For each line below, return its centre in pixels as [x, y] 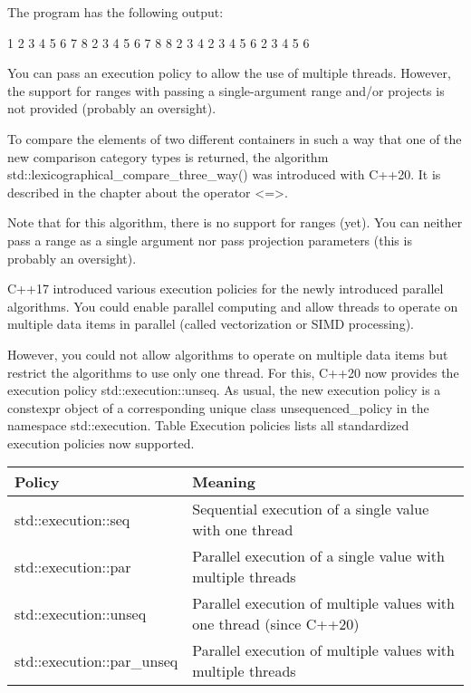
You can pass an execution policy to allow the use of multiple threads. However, [229, 73]
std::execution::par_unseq [96, 660]
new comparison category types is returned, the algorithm [168, 156]
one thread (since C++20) [276, 624]
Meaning [224, 482]
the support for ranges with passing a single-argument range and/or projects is [226, 90]
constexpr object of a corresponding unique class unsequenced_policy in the [218, 407]
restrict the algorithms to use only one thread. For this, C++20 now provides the [233, 372]
